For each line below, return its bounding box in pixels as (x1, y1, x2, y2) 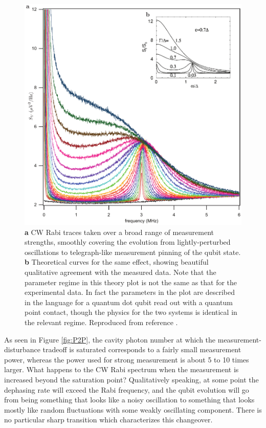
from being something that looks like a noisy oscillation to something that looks (4, 394, 255, 405)
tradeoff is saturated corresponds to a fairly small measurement (42, 344, 241, 355)
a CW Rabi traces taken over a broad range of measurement (25, 226, 214, 237)
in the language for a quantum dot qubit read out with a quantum (25, 296, 233, 307)
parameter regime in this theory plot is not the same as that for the (25, 276, 237, 287)
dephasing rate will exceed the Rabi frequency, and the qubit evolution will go (4, 384, 249, 395)
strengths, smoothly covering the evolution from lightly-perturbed (25, 237, 231, 247)
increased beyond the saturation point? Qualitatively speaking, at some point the (4, 374, 259, 384)
